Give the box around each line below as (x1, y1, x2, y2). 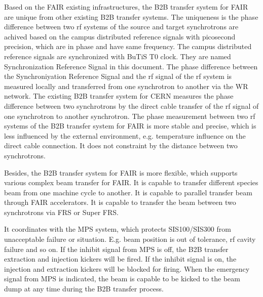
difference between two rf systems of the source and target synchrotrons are (4, 21, 239, 32)
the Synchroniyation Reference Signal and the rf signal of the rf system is (4, 71, 232, 81)
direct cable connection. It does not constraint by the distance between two (4, 140, 238, 151)
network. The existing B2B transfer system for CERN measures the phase (4, 91, 234, 101)
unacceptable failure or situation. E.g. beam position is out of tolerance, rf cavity (4, 234, 256, 244)
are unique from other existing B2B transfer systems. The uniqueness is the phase (4, 11, 258, 22)
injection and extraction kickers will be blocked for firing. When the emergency (4, 263, 250, 274)
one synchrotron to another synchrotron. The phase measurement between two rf (4, 110, 255, 121)
